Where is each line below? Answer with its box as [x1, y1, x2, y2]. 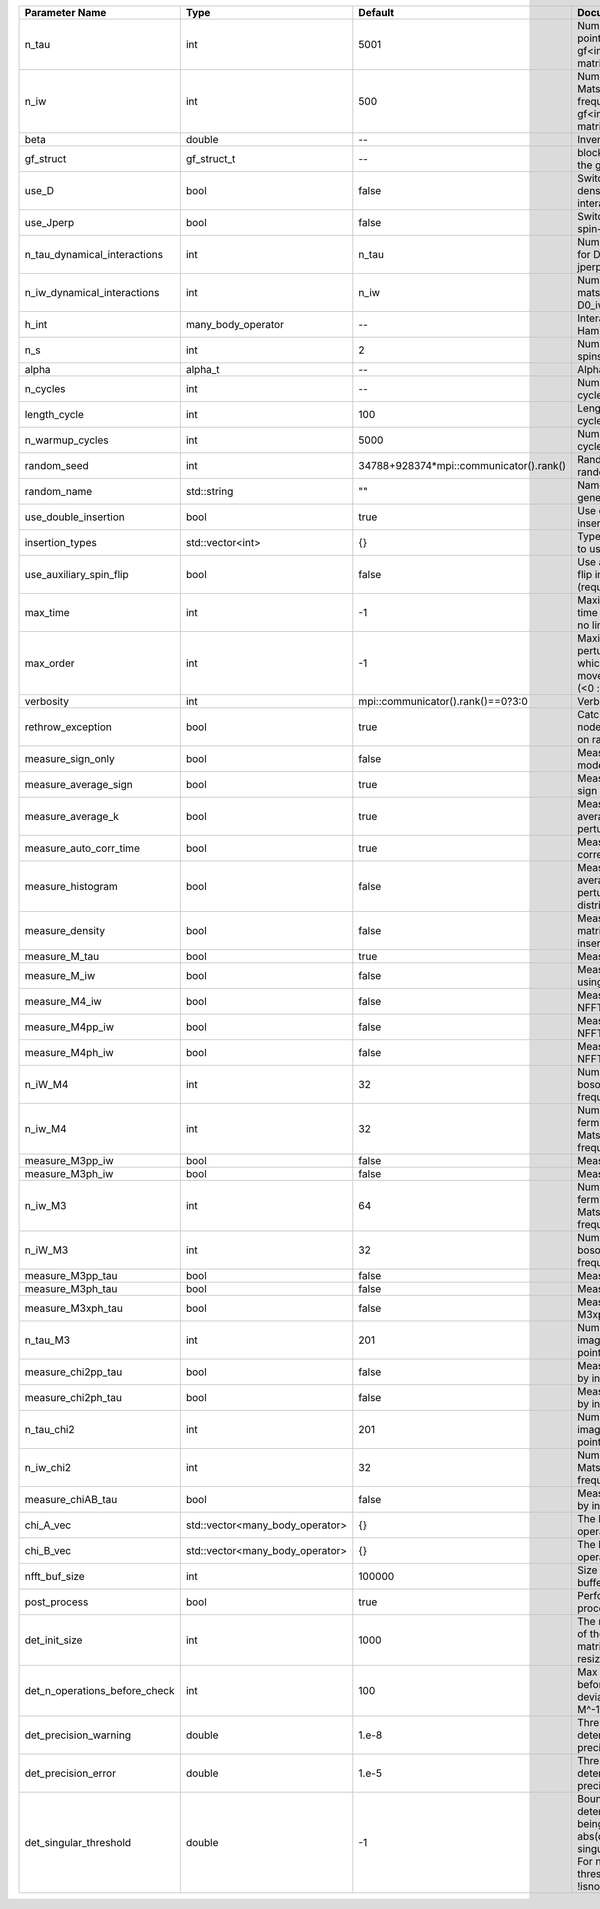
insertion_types [24, 536, 97, 549]
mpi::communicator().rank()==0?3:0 [358, 695, 529, 708]
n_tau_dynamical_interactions [24, 248, 164, 261]
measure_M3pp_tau [24, 1269, 119, 1282]
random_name [24, 485, 93, 498]
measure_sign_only [24, 752, 115, 765]
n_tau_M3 [24, 1333, 70, 1347]
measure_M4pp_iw [24, 1020, 115, 1034]
